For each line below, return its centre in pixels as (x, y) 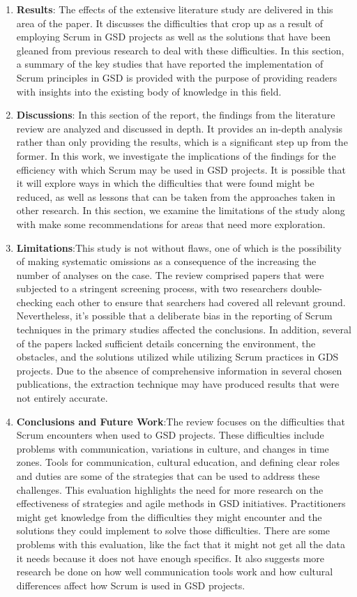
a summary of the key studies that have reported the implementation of (170, 64)
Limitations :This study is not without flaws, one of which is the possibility (179, 247)
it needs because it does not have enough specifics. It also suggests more (170, 558)
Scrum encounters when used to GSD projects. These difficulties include (170, 435)
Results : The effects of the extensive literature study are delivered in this (175, 9)
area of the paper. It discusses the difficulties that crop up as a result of (170, 23)
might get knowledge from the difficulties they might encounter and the (169, 516)
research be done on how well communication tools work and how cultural (175, 572)
